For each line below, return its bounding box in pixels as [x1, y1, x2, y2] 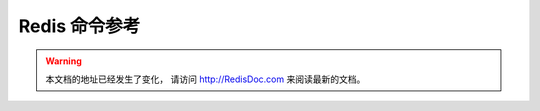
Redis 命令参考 [18, 15, 141, 37]
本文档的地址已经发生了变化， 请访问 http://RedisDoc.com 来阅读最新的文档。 [45, 73, 366, 85]
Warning [45, 55, 82, 67]
